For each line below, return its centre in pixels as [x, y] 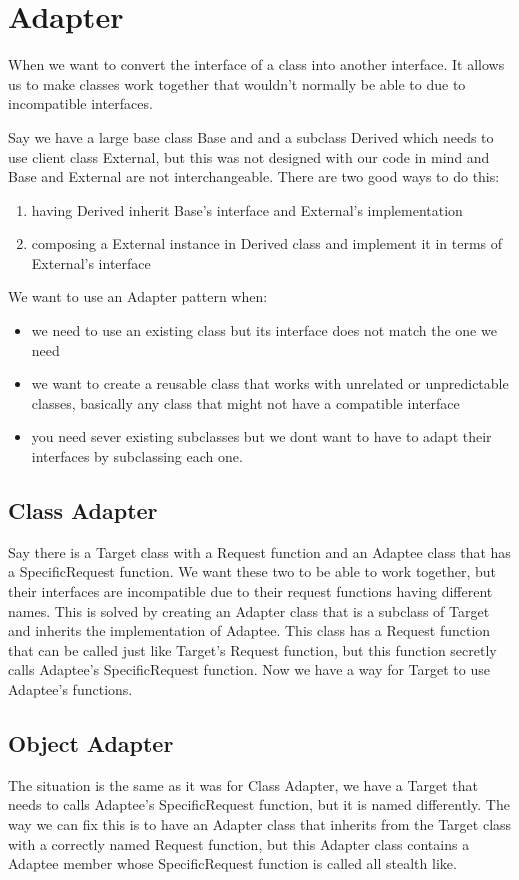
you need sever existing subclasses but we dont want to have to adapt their [261, 436]
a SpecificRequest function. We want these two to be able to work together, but [252, 571]
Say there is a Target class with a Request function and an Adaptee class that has [259, 551]
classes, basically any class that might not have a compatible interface [245, 402]
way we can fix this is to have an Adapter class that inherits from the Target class [260, 823]
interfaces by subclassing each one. [137, 456]
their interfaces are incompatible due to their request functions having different [250, 591]
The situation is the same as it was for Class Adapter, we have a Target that [243, 784]
